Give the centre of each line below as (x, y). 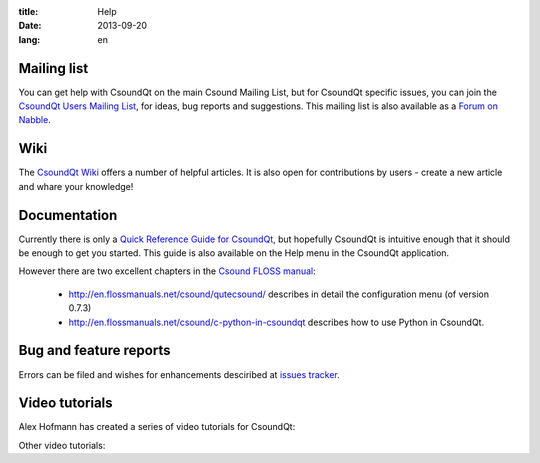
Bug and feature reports (94, 350)
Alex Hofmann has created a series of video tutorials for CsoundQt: (157, 427)
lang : (29, 39)
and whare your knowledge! (76, 186)
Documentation (68, 215)
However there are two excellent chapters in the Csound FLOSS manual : (167, 271)
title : (28, 11)
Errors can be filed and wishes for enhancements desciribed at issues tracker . (179, 374)
